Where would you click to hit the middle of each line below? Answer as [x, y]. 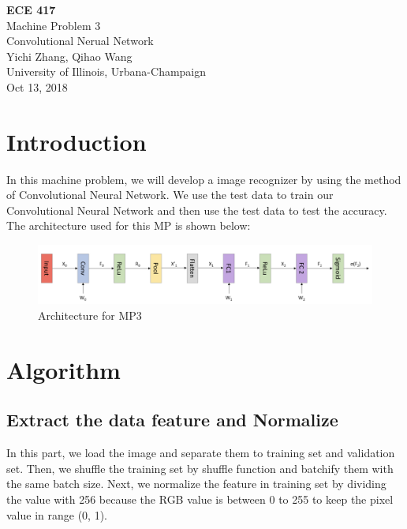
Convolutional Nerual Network [80, 41]
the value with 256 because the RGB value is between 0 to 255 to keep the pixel [200, 499]
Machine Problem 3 [54, 25]
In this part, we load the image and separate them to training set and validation [201, 453]
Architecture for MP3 [90, 315]
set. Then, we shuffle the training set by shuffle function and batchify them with [200, 468]
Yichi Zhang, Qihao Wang [69, 56]
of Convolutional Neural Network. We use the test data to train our [170, 195]
